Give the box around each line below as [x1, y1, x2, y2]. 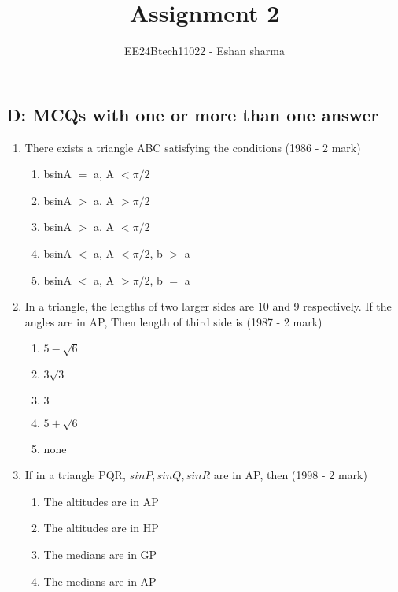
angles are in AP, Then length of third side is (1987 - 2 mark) [24, 313, 322, 330]
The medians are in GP [43, 545, 157, 562]
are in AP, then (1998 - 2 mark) [213, 467, 367, 483]
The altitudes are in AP [43, 493, 159, 509]
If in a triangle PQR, [24, 467, 126, 483]
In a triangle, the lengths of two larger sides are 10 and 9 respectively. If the [24, 298, 392, 315]
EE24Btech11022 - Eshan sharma [124, 43, 285, 59]
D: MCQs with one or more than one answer [6, 102, 379, 126]
